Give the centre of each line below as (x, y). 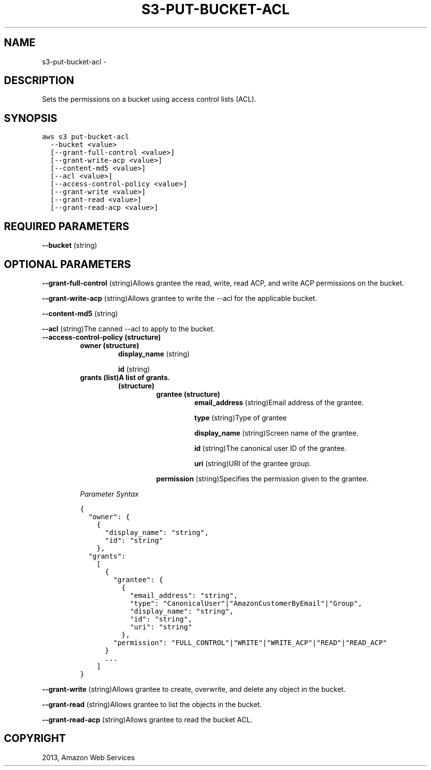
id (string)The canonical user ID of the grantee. (271, 448)
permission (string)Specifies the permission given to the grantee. (262, 478)
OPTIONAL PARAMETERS (68, 264)
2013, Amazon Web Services (88, 757)
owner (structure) (109, 345)
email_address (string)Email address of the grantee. (279, 402)
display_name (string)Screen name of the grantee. (277, 433)
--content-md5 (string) (80, 313)
